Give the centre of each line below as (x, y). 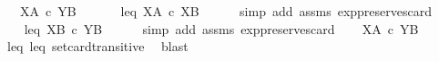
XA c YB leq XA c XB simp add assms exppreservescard (226, 11)
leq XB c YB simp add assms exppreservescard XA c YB (221, 28)
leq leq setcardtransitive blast (97, 46)
